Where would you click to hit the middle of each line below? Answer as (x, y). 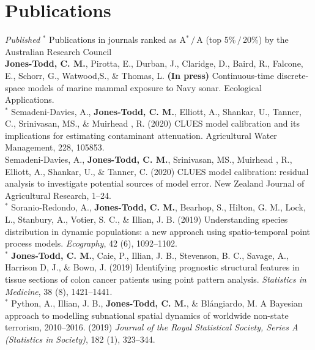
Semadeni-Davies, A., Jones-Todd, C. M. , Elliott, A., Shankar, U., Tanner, (156, 111)
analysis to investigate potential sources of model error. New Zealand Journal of (155, 183)
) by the (273, 39)
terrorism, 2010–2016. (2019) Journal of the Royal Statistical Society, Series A (152, 327)
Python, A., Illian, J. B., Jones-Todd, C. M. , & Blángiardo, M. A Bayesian (157, 303)
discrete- (293, 75)
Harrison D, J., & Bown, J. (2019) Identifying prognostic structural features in (152, 267)
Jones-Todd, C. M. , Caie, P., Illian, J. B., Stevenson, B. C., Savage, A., (150, 255)
